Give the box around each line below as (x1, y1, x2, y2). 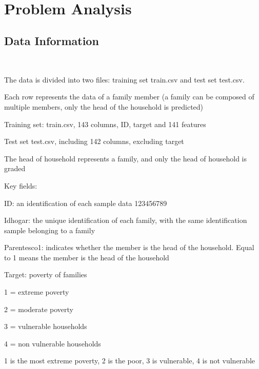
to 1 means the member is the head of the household (4, 252, 169, 262)
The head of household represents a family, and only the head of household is (4, 153, 247, 163)
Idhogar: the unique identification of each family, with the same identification (4, 215, 247, 225)
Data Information (4, 33, 99, 49)
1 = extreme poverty (4, 286, 69, 297)
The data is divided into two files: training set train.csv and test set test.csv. (4, 74, 245, 85)
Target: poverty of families (4, 269, 87, 280)
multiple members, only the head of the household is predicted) (4, 101, 204, 112)
